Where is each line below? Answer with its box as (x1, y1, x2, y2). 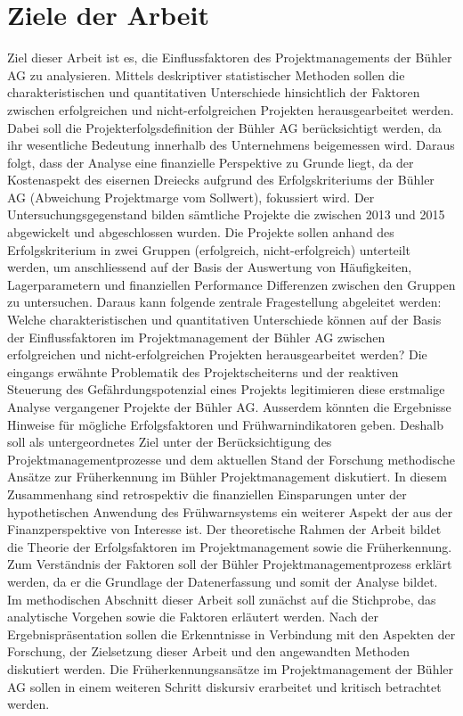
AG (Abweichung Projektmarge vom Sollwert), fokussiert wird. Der (7, 187, 375, 206)
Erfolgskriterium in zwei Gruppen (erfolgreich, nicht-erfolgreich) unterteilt (7, 240, 411, 259)
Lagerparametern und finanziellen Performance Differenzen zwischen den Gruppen (7, 275, 456, 293)
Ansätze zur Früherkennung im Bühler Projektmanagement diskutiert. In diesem (7, 467, 447, 486)
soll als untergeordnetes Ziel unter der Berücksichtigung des (7, 432, 332, 451)
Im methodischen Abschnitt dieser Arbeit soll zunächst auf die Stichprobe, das (7, 589, 436, 608)
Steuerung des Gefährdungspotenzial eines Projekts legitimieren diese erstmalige (7, 380, 445, 399)
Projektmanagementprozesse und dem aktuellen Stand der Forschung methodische (7, 449, 455, 468)
